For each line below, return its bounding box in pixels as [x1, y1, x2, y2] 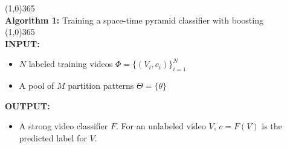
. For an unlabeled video [116, 120, 206, 132]
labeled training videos [28, 57, 113, 70]
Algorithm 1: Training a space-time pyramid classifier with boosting [5, 13, 263, 26]
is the [262, 120, 282, 132]
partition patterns [68, 79, 134, 92]
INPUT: [5, 37, 40, 50]
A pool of [19, 79, 54, 92]
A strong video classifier [19, 120, 108, 132]
